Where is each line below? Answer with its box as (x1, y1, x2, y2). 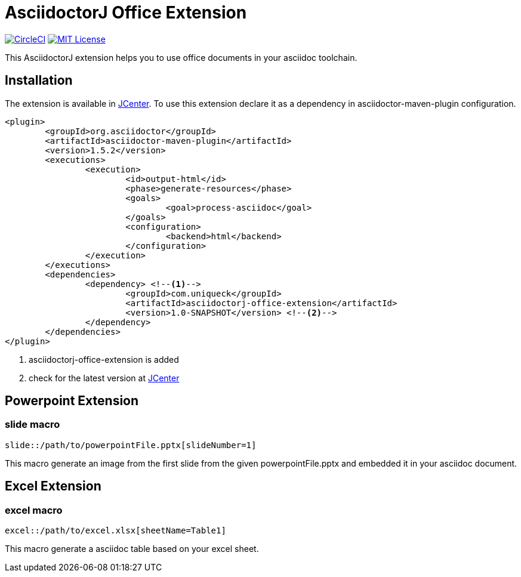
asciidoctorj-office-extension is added (29, 354, 179, 365)
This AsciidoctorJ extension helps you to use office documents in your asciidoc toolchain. (5, 52, 357, 63)
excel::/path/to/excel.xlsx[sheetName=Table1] (5, 526, 226, 536)
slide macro (5, 418, 60, 431)
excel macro (5, 504, 63, 516)
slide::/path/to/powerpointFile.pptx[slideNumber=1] (5, 440, 257, 450)
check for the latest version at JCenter (29, 372, 180, 383)
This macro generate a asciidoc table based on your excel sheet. (5, 544, 259, 554)
